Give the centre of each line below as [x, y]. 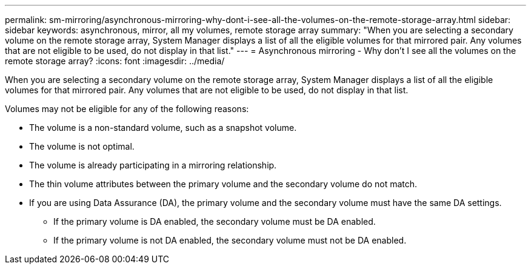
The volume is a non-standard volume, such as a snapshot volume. [163, 128]
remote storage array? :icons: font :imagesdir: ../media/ [115, 61]
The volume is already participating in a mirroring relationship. [153, 165]
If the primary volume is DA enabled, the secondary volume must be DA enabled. [215, 221]
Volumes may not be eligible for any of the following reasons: [127, 109]
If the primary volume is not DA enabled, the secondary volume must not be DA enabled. [230, 240]
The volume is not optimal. [82, 146]
